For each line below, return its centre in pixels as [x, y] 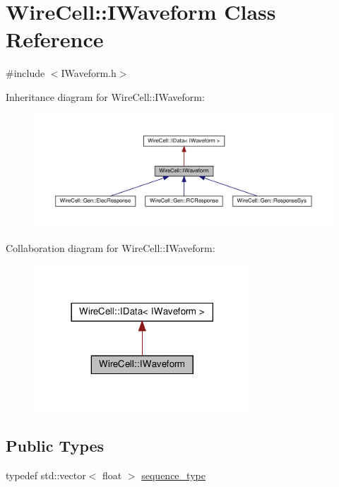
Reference [55, 39]
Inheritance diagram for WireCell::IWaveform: [105, 96]
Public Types [55, 446]
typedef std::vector [46, 475]
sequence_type [173, 475]
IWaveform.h [89, 73]
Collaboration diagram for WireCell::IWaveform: [111, 247]
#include [25, 73]
